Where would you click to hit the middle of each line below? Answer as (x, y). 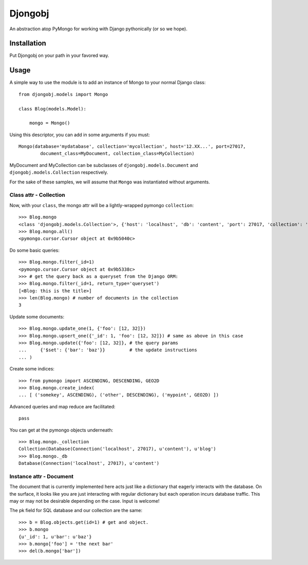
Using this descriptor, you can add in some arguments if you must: (80, 135)
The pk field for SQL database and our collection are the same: (76, 511)
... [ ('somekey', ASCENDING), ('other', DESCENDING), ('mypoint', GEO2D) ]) (119, 395)
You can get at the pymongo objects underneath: (61, 430)
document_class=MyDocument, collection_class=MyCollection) (117, 154)
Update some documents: (37, 316)
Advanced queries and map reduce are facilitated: (62, 406)
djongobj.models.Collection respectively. (59, 173)
